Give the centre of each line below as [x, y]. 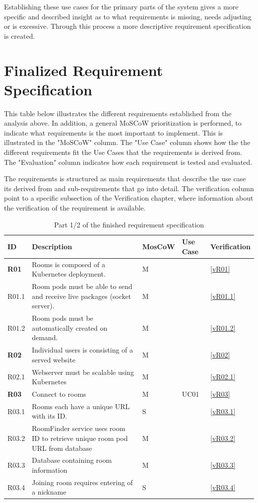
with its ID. [50, 416]
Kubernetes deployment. [69, 274]
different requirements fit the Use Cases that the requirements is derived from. [123, 152]
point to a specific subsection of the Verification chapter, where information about [129, 198]
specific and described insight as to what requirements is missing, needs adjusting [128, 16]
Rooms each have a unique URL [81, 406]
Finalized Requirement [84, 70]
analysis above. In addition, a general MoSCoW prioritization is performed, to [123, 123]
